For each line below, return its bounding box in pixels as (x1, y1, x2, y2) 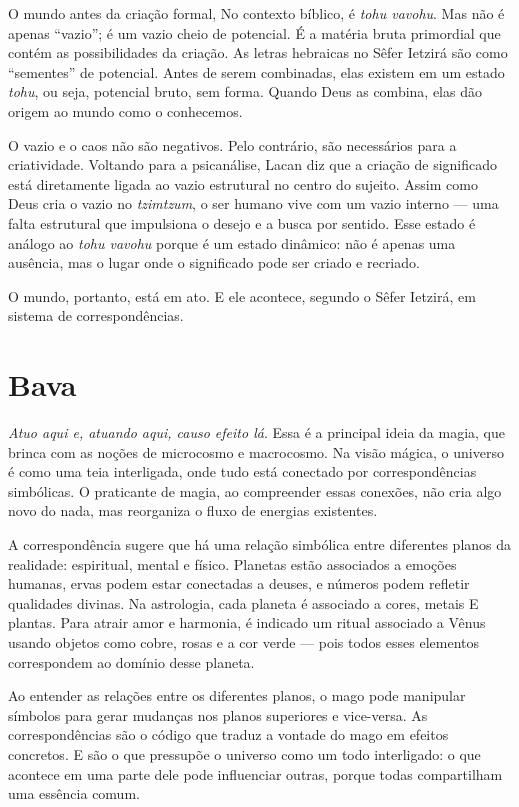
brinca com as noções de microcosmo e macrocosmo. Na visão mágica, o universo (8, 441, 504, 462)
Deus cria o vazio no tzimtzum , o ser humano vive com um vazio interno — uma (8, 193, 499, 214)
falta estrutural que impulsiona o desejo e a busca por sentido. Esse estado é (8, 212, 476, 233)
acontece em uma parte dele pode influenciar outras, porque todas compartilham (8, 763, 503, 784)
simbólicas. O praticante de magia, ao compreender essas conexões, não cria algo (8, 480, 502, 501)
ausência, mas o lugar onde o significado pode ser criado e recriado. (8, 252, 420, 273)
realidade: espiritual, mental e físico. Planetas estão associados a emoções (8, 553, 457, 574)
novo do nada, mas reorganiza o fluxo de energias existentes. (8, 500, 378, 521)
